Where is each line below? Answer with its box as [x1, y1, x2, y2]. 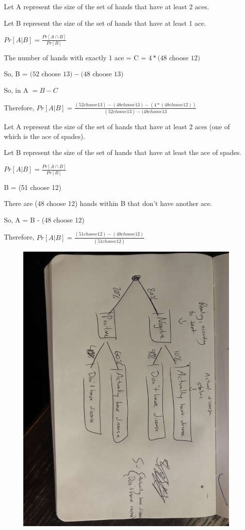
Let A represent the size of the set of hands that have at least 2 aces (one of [4, 121, 230, 132]
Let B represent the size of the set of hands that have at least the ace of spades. [4, 147, 242, 157]
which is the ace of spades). [4, 131, 85, 141]
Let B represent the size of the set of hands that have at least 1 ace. [4, 17, 206, 28]
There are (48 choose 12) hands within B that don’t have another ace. [4, 198, 212, 208]
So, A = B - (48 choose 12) [4, 214, 84, 224]
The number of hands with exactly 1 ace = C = [4, 52, 147, 62]
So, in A [4, 85, 29, 95]
